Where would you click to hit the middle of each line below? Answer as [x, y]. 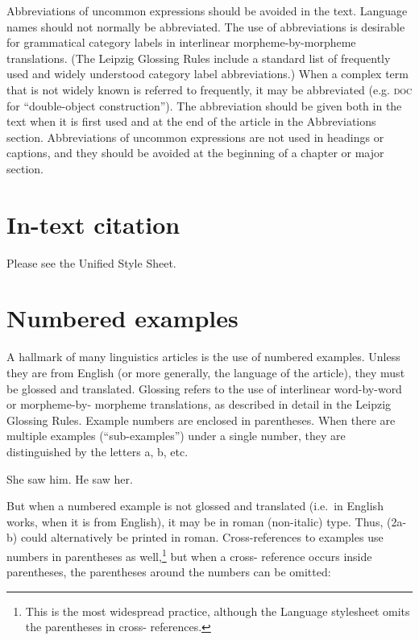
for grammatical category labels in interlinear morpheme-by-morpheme [181, 42]
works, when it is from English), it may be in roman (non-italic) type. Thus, [195, 521]
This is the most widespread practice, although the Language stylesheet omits [218, 611]
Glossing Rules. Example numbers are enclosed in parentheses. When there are [201, 420]
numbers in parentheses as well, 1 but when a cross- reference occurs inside [189, 555]
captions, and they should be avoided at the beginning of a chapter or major [195, 153]
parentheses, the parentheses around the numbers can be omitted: [169, 572]
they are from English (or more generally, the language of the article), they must [206, 372]
